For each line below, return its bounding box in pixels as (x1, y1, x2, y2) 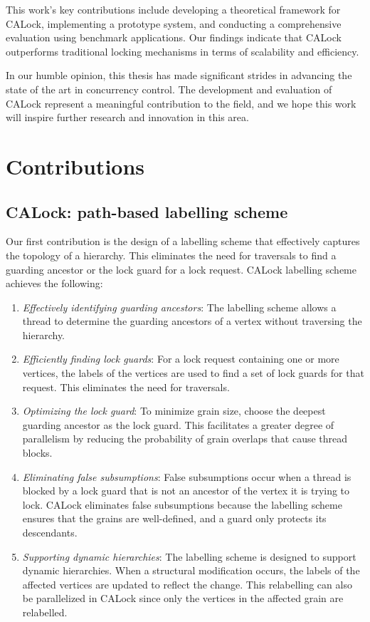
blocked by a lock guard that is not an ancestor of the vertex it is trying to (22, 483, 350, 498)
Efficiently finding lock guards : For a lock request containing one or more (22, 351, 339, 366)
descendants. (22, 525, 78, 540)
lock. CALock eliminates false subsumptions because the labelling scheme (22, 497, 342, 512)
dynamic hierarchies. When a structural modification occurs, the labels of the (22, 563, 360, 578)
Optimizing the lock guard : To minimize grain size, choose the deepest (22, 403, 326, 418)
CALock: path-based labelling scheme (6, 200, 288, 222)
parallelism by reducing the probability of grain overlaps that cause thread (22, 431, 348, 446)
